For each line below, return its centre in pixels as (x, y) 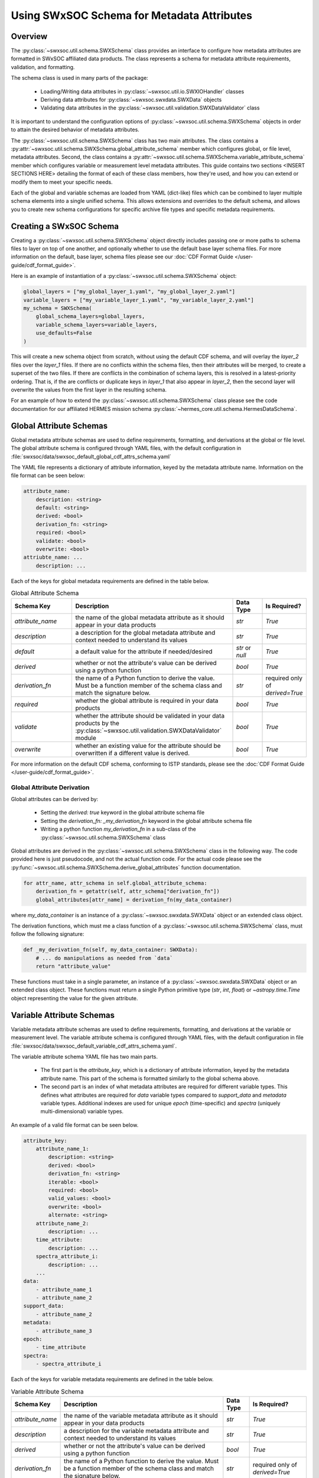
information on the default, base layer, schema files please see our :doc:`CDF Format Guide (122, 257)
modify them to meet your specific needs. (62, 182)
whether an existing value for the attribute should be (148, 746)
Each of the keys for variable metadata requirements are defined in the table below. (112, 1379)
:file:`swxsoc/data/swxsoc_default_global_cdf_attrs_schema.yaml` (91, 456)
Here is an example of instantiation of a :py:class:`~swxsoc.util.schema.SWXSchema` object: (124, 276)
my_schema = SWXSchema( (58, 308)
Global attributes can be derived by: (55, 799)
